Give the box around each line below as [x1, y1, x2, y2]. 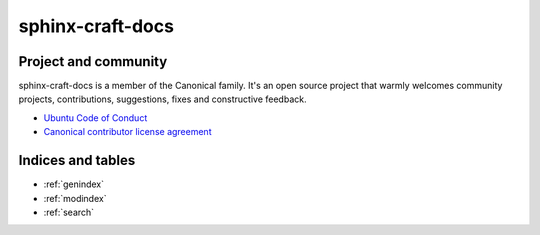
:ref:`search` [43, 206, 95, 218]
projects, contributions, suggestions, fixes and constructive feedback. [18, 93, 307, 105]
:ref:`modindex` [43, 192, 107, 204]
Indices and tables [18, 152, 136, 169]
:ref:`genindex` [43, 178, 105, 190]
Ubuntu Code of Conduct [43, 111, 148, 124]
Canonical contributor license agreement [43, 126, 212, 138]
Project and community [18, 53, 168, 70]
